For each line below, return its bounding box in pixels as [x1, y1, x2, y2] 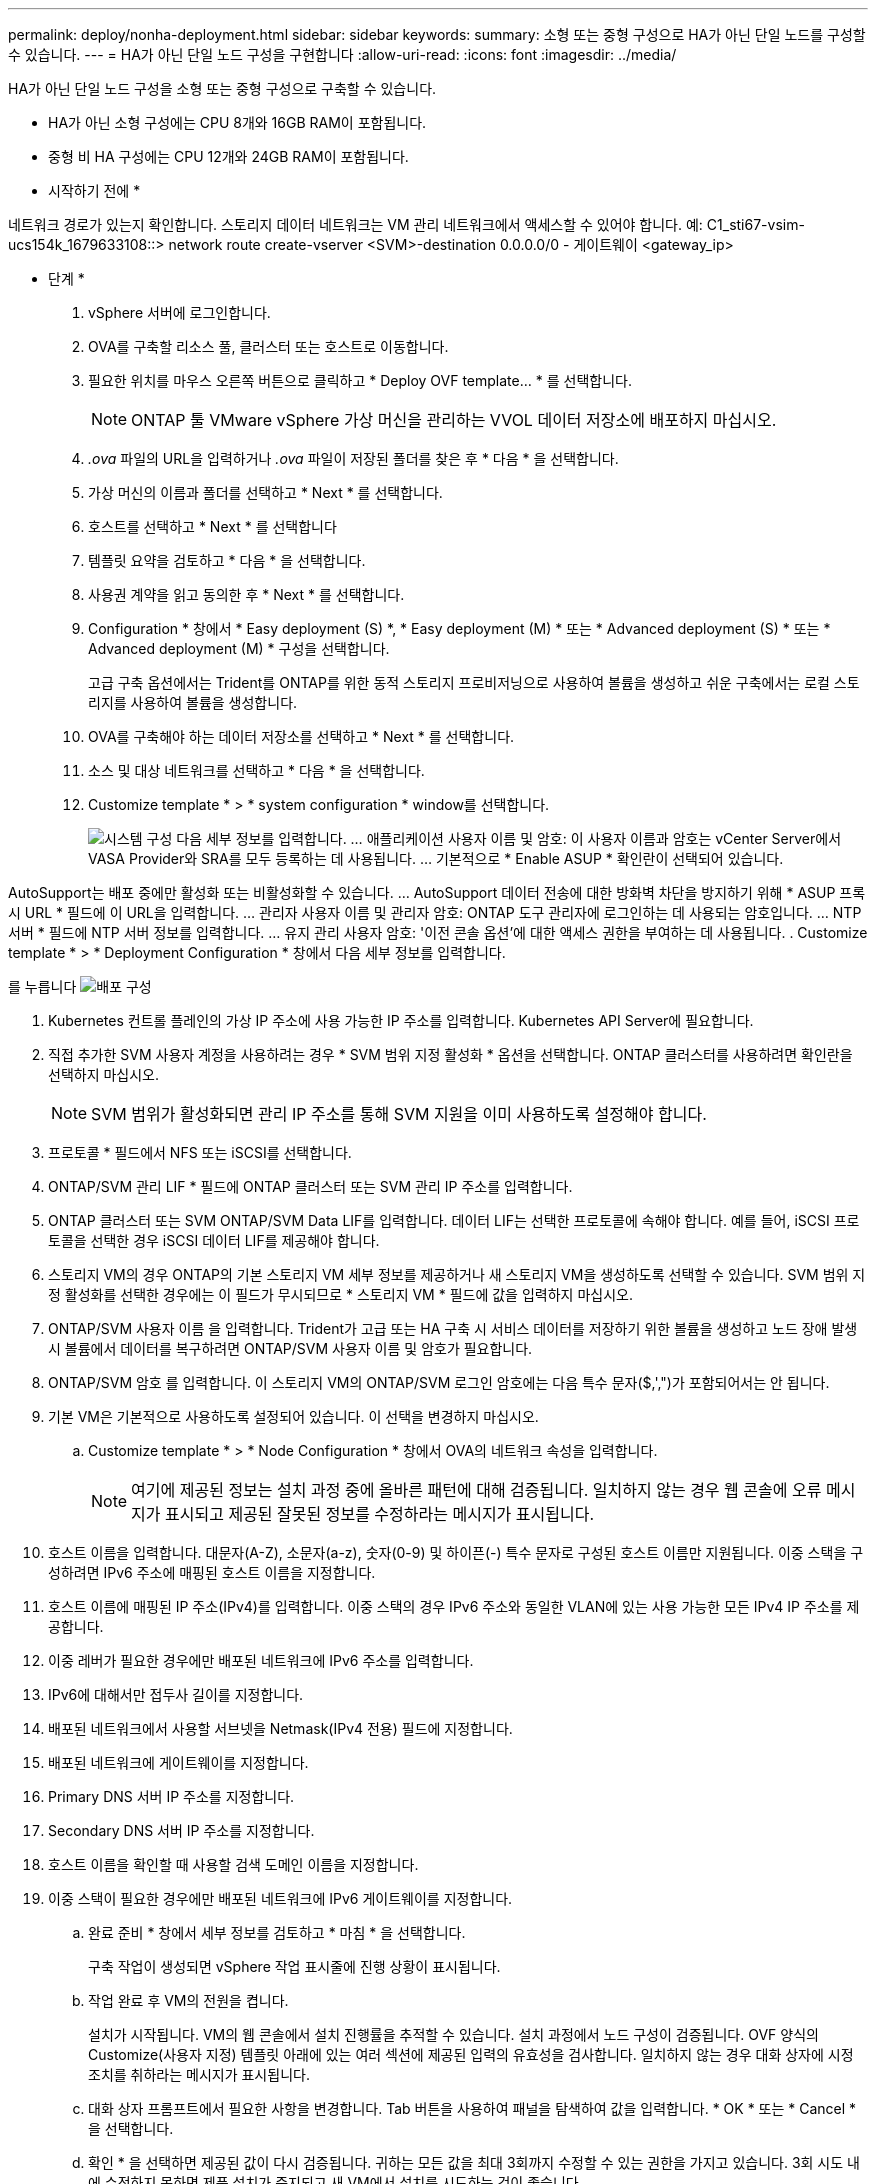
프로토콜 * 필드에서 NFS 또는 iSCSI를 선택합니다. [48, 1144, 352, 1161]
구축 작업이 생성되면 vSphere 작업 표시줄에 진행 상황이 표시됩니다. [88, 1958, 501, 1975]
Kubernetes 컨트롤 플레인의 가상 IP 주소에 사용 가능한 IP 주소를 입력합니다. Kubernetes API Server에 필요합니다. [48, 1012, 754, 1029]
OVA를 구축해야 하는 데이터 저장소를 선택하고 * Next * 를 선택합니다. [88, 728, 515, 745]
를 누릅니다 [8, 978, 77, 995]
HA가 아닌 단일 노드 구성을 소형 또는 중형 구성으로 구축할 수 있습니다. [8, 80, 437, 97]
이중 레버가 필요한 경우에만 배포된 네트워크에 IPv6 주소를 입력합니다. [48, 1652, 474, 1669]
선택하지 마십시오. [48, 1066, 160, 1083]
